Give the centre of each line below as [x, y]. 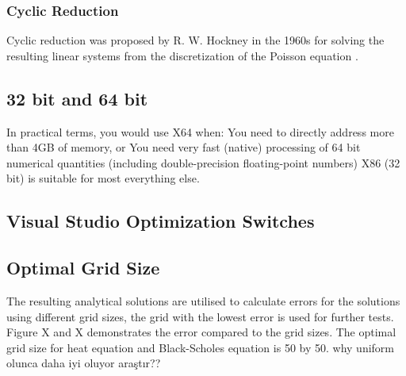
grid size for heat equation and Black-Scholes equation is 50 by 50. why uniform [200, 347]
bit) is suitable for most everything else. [103, 178]
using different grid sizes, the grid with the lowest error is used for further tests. [200, 316]
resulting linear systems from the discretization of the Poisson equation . [182, 55]
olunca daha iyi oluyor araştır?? [84, 363]
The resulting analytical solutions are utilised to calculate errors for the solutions [203, 300]
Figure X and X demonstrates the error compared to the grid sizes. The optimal [201, 332]
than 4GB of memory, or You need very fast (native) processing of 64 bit [184, 147]
